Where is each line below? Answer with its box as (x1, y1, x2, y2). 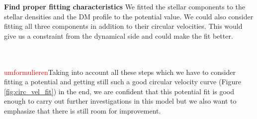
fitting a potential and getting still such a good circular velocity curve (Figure (4, 76, 241, 87)
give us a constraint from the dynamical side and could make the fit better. (4, 30, 233, 41)
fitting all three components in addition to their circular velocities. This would (4, 21, 243, 31)
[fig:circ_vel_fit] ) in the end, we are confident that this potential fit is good (4, 86, 235, 96)
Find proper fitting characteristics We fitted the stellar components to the (4, 1, 245, 11)
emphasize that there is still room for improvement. (4, 105, 161, 116)
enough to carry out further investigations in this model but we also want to (4, 96, 237, 106)
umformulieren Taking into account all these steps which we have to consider (4, 66, 236, 77)
